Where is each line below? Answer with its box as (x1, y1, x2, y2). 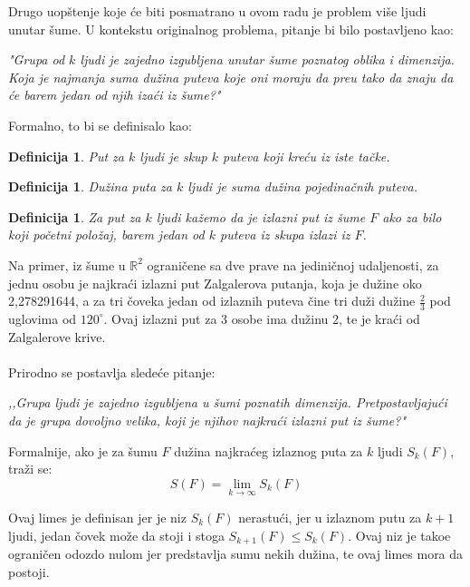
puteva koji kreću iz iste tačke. (223, 146, 390, 165)
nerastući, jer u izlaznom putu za (238, 507, 422, 526)
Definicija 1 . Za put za (8, 207, 141, 226)
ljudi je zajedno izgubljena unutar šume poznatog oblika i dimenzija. (80, 50, 455, 69)
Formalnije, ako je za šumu (8, 441, 158, 460)
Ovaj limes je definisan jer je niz (8, 507, 187, 526)
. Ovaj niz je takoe (348, 525, 451, 544)
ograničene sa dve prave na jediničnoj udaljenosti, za (147, 255, 439, 274)
